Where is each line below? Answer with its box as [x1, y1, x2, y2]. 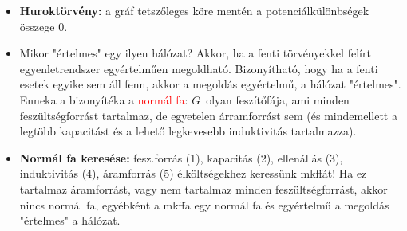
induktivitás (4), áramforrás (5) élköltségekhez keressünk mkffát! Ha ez [19, 165, 367, 182]
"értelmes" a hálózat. [19, 212, 121, 229]
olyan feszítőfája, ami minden [206, 91, 350, 108]
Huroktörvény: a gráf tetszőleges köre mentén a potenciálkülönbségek [19, 2, 369, 18]
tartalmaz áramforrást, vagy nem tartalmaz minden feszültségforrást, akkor [19, 180, 388, 197]
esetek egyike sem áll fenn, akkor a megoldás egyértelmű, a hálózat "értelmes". [19, 76, 401, 92]
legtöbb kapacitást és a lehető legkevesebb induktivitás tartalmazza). [19, 123, 357, 139]
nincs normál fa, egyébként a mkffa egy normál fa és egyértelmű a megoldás [19, 196, 389, 213]
